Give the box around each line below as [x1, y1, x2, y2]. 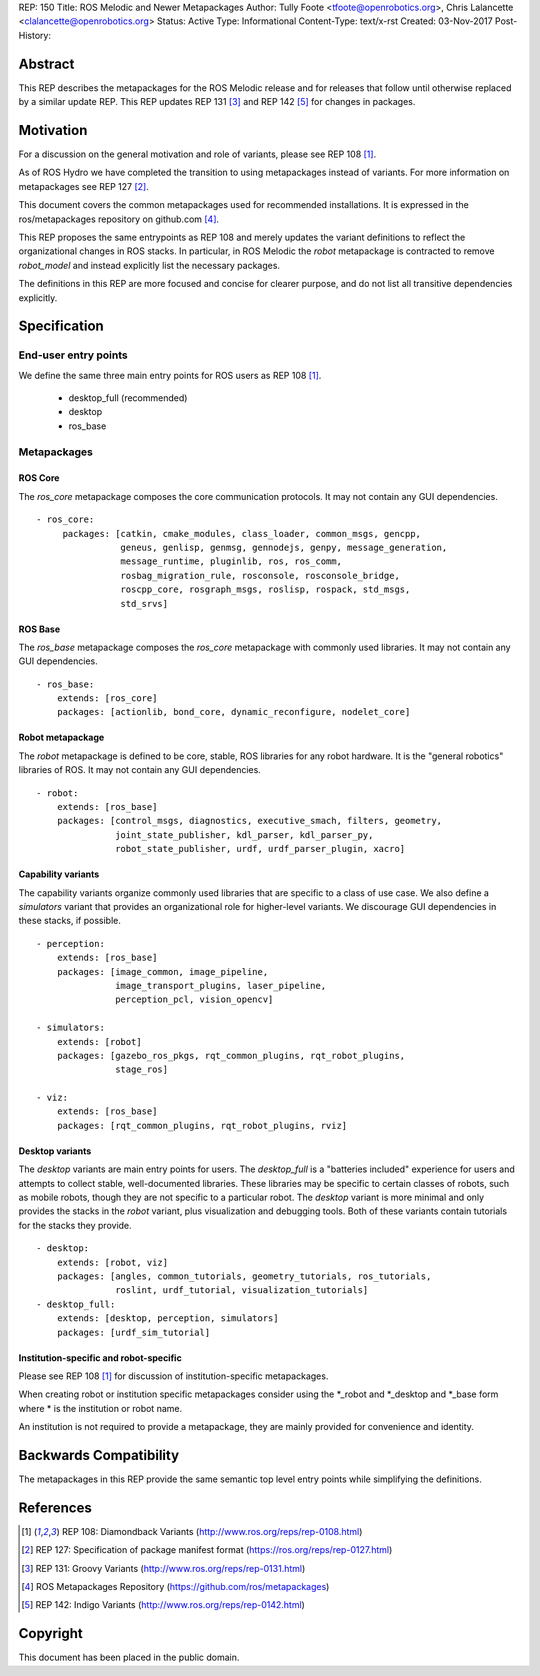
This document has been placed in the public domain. [18, 1651, 240, 1664]
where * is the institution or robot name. [18, 1402, 183, 1414]
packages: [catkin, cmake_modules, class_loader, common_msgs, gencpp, [62, 528, 422, 539]
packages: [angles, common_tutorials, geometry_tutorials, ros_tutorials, [56, 1270, 432, 1282]
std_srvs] [120, 598, 169, 609]
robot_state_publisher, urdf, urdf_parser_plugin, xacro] [115, 843, 406, 855]
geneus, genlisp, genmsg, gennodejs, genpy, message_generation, [120, 541, 448, 553]
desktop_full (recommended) [68, 392, 188, 404]
